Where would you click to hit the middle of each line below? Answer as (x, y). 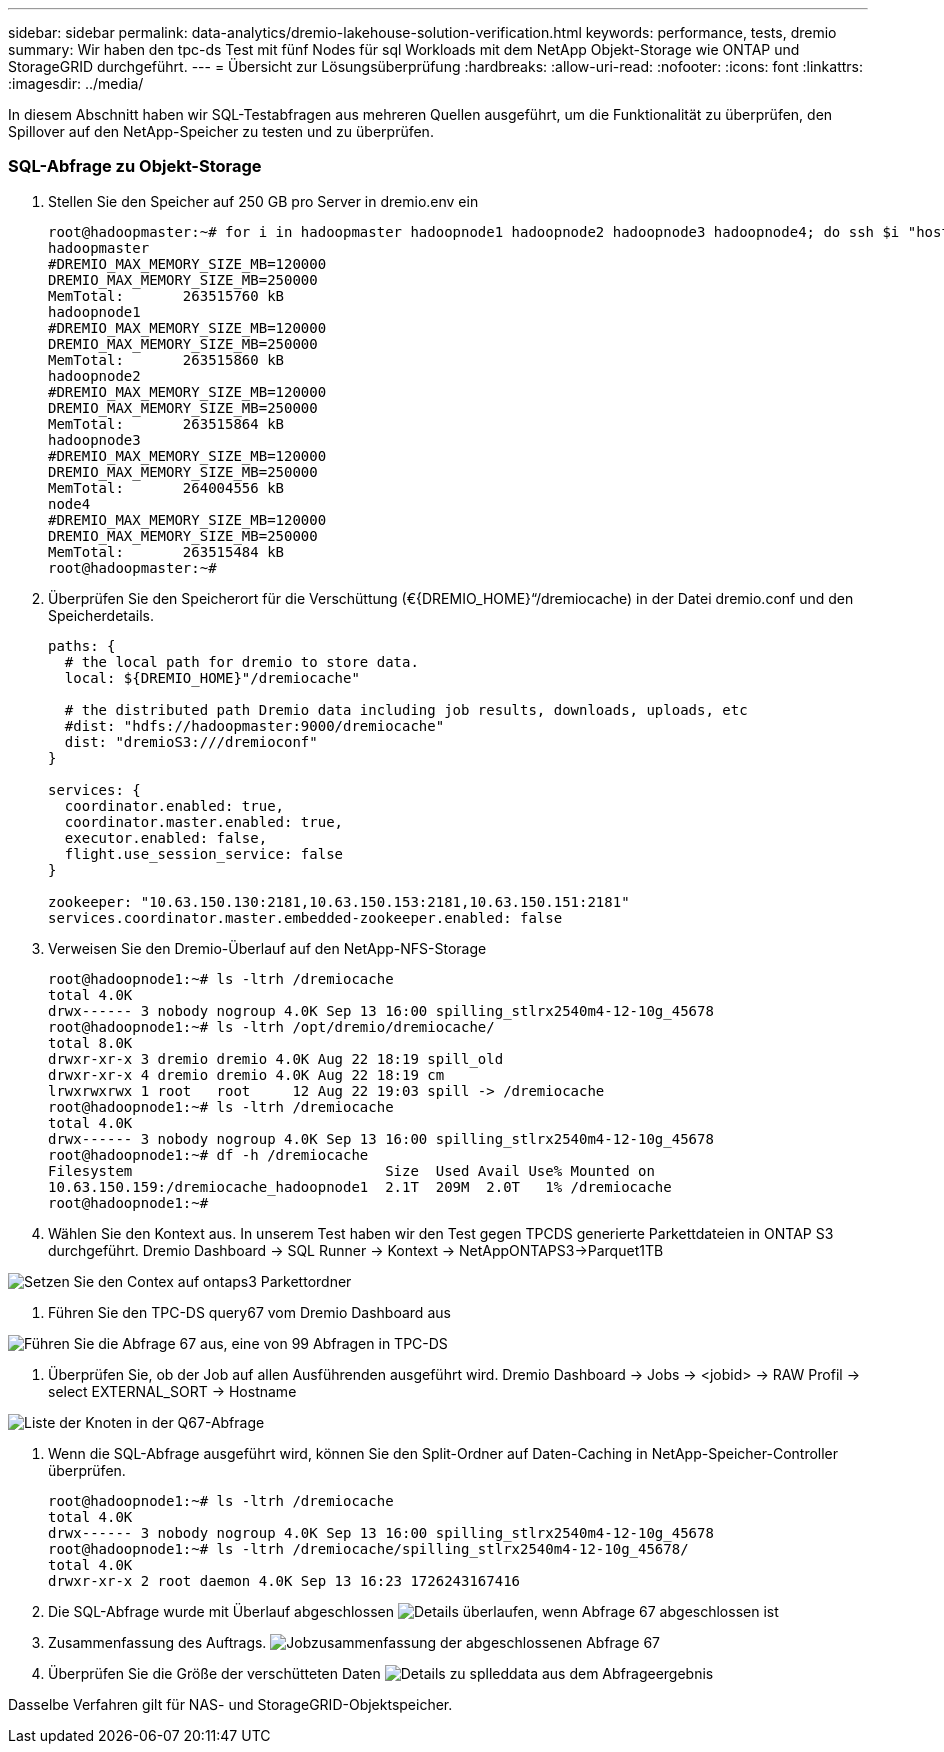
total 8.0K (90, 1042)
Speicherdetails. (101, 615)
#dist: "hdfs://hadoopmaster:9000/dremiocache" (254, 725)
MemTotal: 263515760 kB (166, 295)
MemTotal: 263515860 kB (166, 359)
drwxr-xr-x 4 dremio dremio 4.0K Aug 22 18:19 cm (246, 1074)
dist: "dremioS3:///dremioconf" (191, 741)
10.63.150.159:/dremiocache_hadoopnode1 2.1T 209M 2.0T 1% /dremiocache (360, 1186)
